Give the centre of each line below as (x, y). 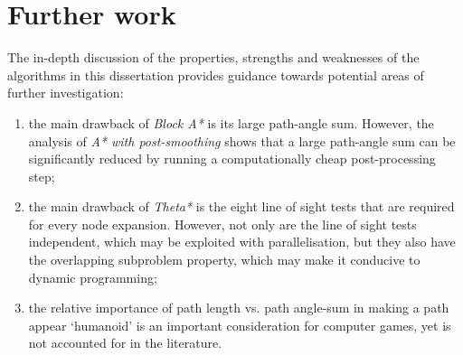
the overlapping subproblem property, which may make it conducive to (224, 260)
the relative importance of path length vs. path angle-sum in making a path (239, 308)
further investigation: (66, 93)
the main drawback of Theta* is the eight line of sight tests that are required (241, 206)
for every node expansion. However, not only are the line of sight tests (222, 224)
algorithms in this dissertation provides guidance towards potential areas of (216, 75)
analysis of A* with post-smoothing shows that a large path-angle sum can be (242, 140)
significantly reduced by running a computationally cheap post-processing (232, 159)
